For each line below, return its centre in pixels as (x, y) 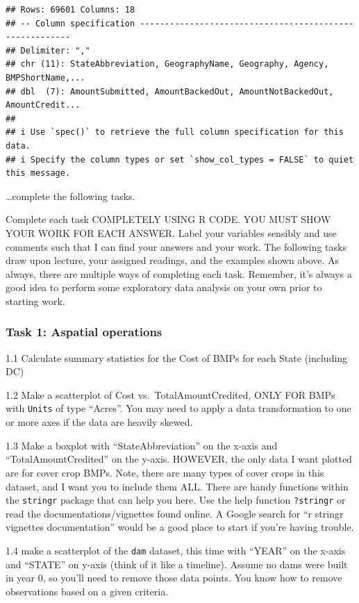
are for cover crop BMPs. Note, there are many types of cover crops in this (165, 472)
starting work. (35, 300)
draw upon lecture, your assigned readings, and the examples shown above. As (173, 260)
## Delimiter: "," (48, 50)
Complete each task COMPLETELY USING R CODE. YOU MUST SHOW (168, 219)
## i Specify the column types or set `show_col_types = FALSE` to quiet (180, 159)
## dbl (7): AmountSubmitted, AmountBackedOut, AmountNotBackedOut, (170, 91)
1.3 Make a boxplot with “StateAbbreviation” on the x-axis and (142, 445)
